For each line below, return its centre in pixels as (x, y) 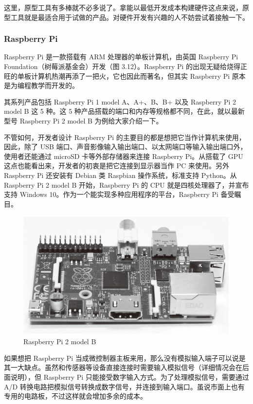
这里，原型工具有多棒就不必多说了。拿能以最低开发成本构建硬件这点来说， (123, 7)
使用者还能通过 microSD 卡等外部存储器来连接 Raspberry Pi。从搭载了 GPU (124, 156)
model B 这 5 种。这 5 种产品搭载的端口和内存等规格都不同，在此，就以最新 (124, 111)
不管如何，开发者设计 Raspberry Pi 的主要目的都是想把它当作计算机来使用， (125, 137)
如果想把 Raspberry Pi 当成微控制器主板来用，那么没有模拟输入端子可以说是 (125, 358)
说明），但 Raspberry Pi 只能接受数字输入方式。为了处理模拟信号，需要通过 (130, 377)
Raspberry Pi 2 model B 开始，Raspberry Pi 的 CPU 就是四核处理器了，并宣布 (126, 184)
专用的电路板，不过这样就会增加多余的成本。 (75, 396)
